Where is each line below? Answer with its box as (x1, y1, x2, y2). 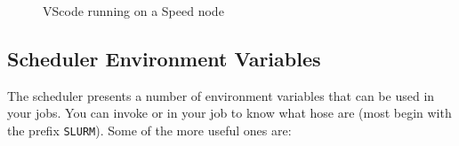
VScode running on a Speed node (43, 2, 224, 19)
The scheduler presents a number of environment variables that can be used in (7, 86, 435, 104)
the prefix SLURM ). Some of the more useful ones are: (7, 120, 292, 139)
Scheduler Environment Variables (7, 44, 321, 72)
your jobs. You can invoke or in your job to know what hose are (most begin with (7, 104, 452, 122)
